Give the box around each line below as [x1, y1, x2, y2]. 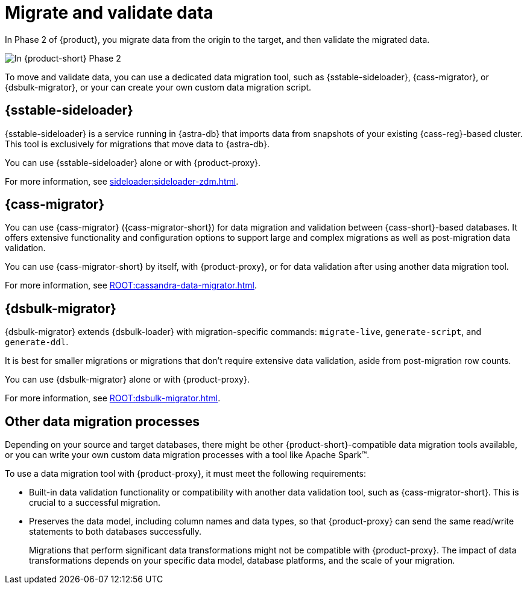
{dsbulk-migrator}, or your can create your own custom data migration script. [5, 81, 312, 92]
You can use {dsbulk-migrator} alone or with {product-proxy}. [5, 374, 250, 385]
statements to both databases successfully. [29, 526, 202, 537]
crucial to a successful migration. [29, 497, 161, 508]
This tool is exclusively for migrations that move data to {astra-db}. [5, 138, 270, 149]
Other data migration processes [5, 413, 200, 429]
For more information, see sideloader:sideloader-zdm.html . [5, 176, 239, 186]
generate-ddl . [5, 337, 69, 348]
